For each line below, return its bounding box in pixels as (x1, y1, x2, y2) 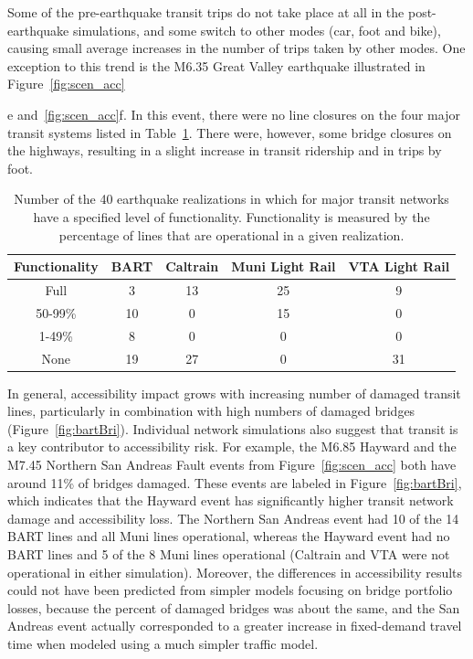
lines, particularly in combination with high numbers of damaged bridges (7, 401, 415, 420)
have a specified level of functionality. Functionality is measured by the (33, 207, 430, 226)
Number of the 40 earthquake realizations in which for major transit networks (14, 189, 449, 208)
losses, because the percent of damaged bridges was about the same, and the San (7, 598, 460, 617)
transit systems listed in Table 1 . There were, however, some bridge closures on (7, 122, 452, 142)
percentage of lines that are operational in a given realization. (58, 225, 405, 244)
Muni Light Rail (231, 257, 336, 276)
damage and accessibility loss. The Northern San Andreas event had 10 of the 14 (7, 508, 459, 527)
